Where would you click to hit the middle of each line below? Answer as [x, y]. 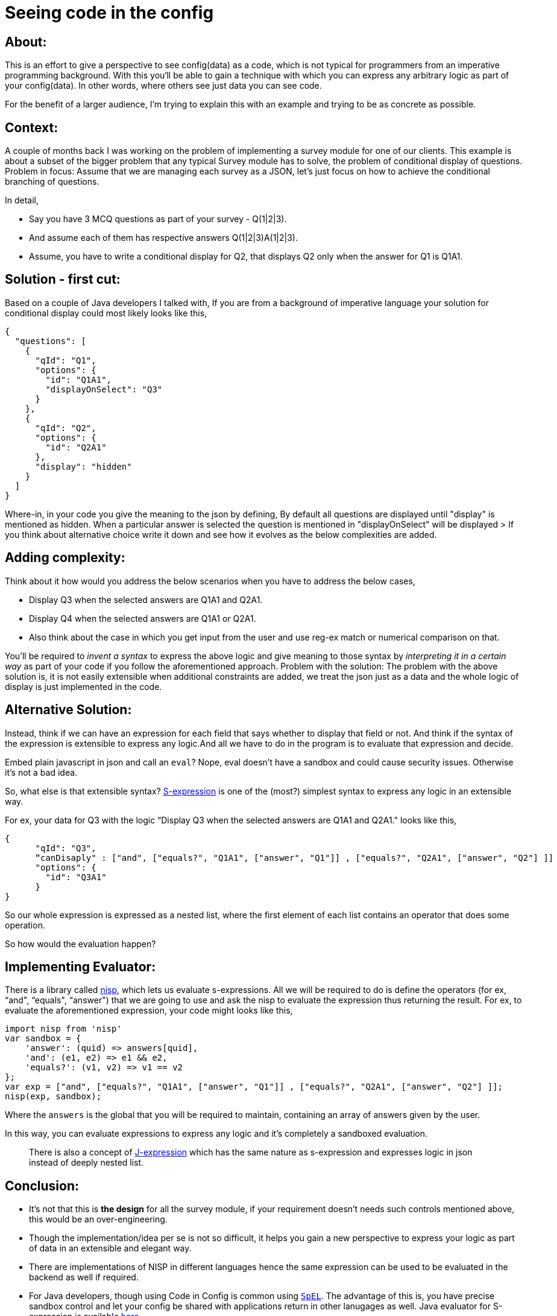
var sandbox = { [43, 1039]
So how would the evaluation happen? [80, 944]
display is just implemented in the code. [83, 686]
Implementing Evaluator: [80, 966]
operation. [25, 925]
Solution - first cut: [63, 279]
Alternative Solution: [68, 710]
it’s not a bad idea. [41, 772]
